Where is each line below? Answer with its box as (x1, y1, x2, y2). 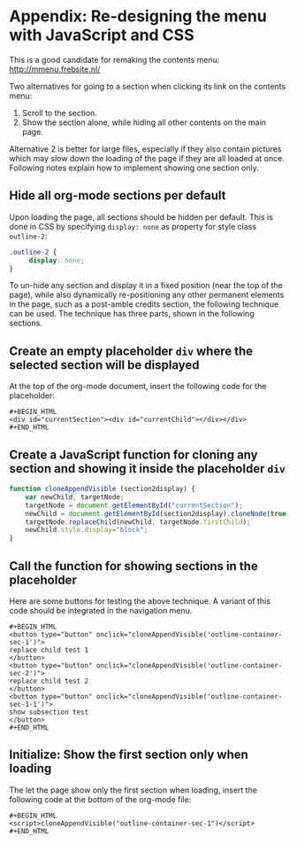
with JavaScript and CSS (9, 25, 194, 45)
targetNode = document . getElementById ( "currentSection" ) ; (25, 501, 243, 510)
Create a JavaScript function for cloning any (9, 447, 258, 462)
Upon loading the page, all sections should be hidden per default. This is (9, 211, 274, 223)
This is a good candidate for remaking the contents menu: (9, 54, 220, 65)
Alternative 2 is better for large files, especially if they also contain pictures (9, 144, 282, 154)
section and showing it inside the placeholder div (9, 461, 286, 476)
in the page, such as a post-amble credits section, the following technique (9, 299, 279, 309)
